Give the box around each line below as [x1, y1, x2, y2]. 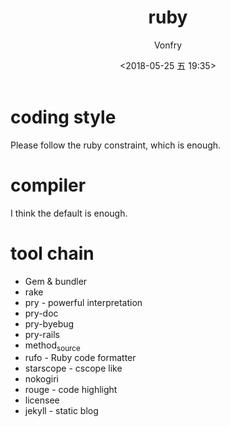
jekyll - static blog [24, 405, 99, 417]
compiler [10, 174, 87, 196]
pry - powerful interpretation [24, 296, 143, 308]
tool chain [10, 242, 95, 265]
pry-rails [24, 328, 60, 340]
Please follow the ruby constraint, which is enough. [10, 139, 222, 151]
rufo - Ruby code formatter [24, 352, 137, 364]
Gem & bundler [24, 275, 88, 287]
